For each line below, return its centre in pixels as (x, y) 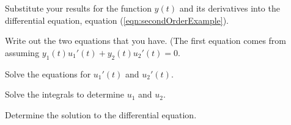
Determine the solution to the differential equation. (101, 114)
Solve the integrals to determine (64, 94)
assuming (22, 52)
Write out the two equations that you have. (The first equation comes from (145, 41)
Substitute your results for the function (78, 8)
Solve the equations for (48, 73)
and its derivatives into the (230, 8)
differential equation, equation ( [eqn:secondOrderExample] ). (117, 20)
